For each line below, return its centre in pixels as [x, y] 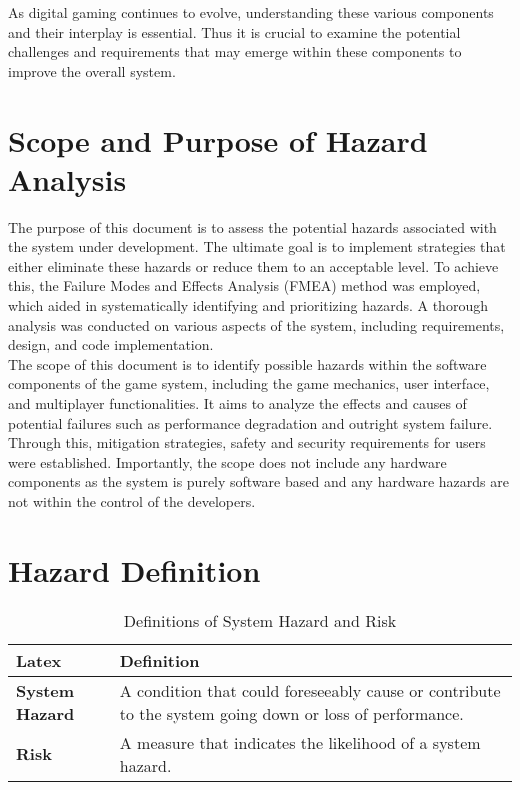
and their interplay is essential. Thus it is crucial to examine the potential [234, 31]
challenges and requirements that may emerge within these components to [235, 51]
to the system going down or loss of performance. [291, 713]
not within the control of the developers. [132, 501]
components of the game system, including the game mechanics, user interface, [249, 383]
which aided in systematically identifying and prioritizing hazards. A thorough [248, 305]
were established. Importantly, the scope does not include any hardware [227, 461]
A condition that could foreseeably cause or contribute [310, 690]
